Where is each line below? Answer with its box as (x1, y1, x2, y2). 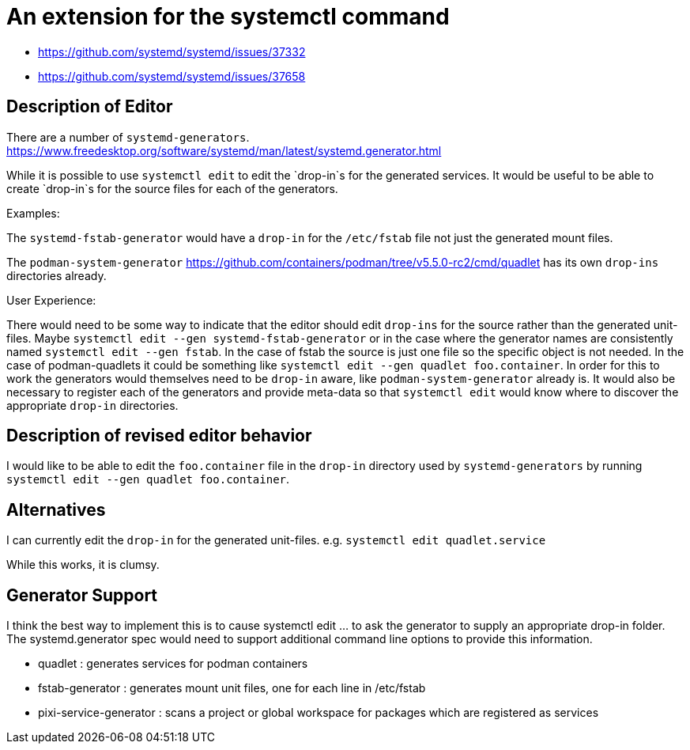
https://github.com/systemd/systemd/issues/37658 (38, 69, 306, 83)
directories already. (6, 268, 107, 282)
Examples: (6, 206, 60, 220)
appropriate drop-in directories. (6, 398, 179, 412)
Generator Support (6, 585, 158, 605)
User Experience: (6, 293, 96, 307)
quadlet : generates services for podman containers (38, 657, 308, 671)
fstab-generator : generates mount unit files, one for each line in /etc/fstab (38, 681, 426, 695)
